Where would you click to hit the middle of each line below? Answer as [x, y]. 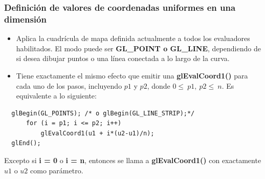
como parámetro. [57, 170]
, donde [159, 85]
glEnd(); [26, 143]
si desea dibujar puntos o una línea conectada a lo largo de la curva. [123, 58]
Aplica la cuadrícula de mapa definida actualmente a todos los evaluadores [133, 38]
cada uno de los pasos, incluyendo [69, 85]
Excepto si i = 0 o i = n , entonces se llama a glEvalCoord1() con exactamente [133, 160]
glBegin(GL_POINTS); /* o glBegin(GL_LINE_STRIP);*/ [103, 113]
